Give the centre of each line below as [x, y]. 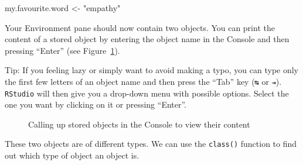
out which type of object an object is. [72, 155]
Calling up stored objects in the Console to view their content [139, 124]
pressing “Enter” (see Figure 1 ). [62, 50]
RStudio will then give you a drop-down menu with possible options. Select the [147, 93]
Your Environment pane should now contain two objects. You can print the [140, 27]
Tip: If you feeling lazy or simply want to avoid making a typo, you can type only [152, 70]
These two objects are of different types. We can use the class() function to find [151, 144]
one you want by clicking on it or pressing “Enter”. [96, 104]
